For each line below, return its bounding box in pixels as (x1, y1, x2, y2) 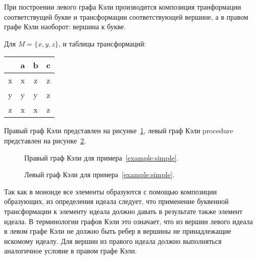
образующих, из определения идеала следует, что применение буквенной (4, 196, 229, 206)
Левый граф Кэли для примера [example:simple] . (24, 169, 175, 180)
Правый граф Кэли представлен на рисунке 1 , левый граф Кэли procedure (4, 125, 233, 136)
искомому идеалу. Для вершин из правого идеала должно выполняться (4, 235, 222, 246)
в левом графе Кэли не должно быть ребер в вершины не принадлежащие (4, 226, 231, 236)
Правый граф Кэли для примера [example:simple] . (24, 152, 179, 163)
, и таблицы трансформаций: (58, 38, 146, 48)
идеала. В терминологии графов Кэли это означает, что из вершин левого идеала (4, 216, 253, 226)
